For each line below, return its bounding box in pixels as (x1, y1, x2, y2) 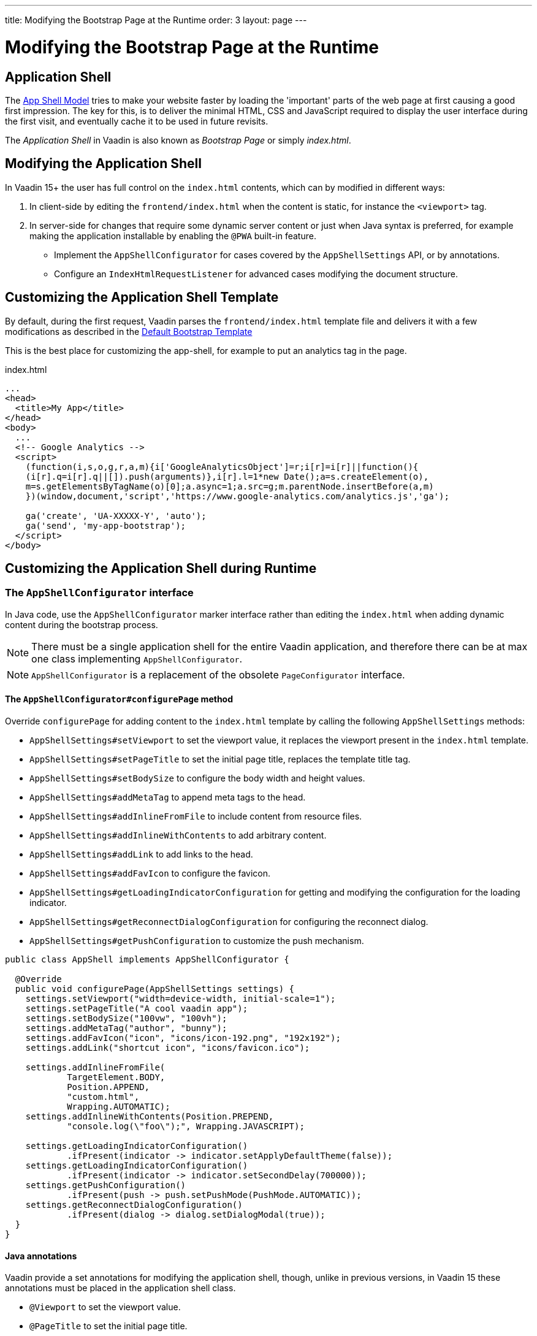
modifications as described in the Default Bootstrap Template (5, 326, 253, 337)
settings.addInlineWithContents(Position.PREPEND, (25, 1111, 274, 1122)
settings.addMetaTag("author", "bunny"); (25, 1023, 227, 1034)
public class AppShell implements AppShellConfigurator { (5, 954, 289, 965)
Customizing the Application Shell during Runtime (5, 561, 317, 577)
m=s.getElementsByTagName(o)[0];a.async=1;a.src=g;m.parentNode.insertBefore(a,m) (25, 481, 434, 491)
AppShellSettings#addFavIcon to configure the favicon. (29, 868, 271, 879)
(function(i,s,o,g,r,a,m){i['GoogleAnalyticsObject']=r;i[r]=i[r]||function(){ (25, 461, 419, 472)
